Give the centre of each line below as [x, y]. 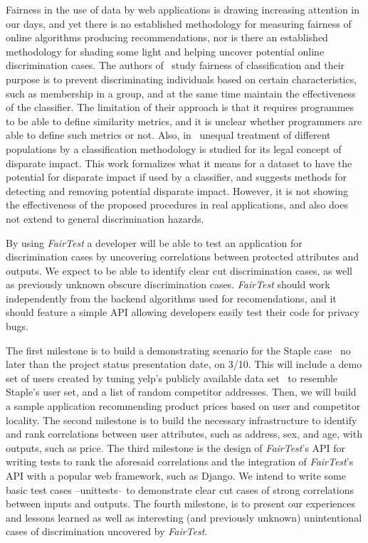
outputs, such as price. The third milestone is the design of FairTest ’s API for [176, 447]
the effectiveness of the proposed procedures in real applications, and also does [177, 205]
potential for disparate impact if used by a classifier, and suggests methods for [177, 177]
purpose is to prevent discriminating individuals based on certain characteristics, [182, 79]
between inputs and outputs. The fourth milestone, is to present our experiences [181, 504]
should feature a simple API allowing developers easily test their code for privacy [183, 312]
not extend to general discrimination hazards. [105, 218]
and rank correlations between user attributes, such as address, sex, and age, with [184, 434]
